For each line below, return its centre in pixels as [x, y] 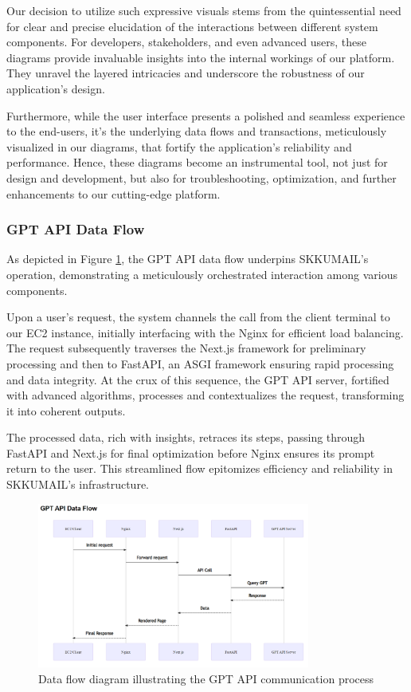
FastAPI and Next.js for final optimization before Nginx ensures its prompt [191, 452]
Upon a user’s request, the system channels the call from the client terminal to [198, 317]
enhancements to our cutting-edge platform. [114, 193]
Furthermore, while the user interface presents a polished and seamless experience [206, 115]
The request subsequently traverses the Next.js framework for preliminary [186, 348]
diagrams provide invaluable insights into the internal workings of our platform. [201, 57]
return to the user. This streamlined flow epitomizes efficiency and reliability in [200, 468]
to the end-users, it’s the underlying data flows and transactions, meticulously [197, 131]
